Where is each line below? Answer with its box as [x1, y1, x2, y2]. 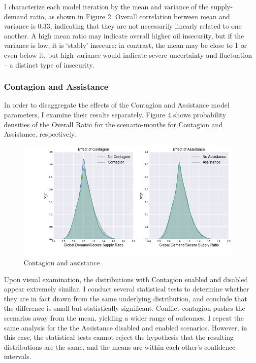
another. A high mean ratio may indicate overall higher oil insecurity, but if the [4, 30, 244, 40]
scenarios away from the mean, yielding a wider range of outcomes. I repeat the [4, 312, 244, 323]
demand [4, 11, 28, 21]
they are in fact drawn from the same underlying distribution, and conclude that [4, 293, 247, 303]
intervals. [4, 351, 32, 362]
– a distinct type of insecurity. [4, 59, 95, 70]
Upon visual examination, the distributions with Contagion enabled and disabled [4, 274, 248, 284]
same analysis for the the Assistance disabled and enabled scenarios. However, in [4, 322, 247, 332]
